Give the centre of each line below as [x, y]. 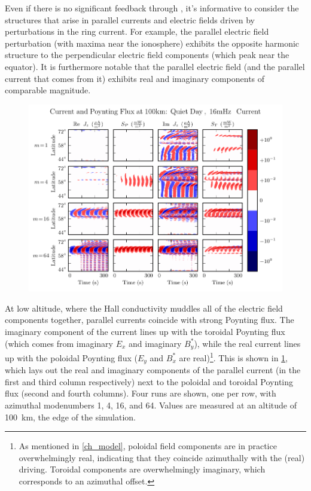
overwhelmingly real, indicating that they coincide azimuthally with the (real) [162, 457]
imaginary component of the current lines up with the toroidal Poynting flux [145, 331]
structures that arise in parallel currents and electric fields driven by [130, 19]
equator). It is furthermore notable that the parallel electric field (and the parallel [155, 66]
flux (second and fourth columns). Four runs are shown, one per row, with [141, 393]
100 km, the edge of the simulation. [71, 417]
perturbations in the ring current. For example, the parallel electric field [137, 31]
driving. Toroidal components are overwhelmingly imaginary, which [142, 469]
